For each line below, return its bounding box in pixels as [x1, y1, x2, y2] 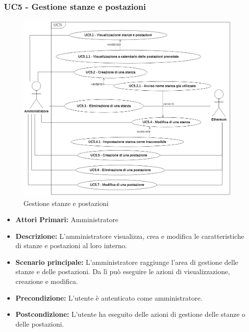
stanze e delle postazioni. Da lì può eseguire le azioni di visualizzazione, [15, 266, 230, 277]
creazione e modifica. [15, 276, 78, 286]
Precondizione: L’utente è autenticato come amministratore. [15, 292, 202, 303]
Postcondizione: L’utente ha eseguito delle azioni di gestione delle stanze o [15, 309, 246, 319]
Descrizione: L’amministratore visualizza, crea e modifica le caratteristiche [15, 230, 244, 241]
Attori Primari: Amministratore [15, 214, 119, 225]
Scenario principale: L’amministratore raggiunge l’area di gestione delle [15, 256, 238, 267]
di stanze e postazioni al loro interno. [15, 240, 127, 251]
